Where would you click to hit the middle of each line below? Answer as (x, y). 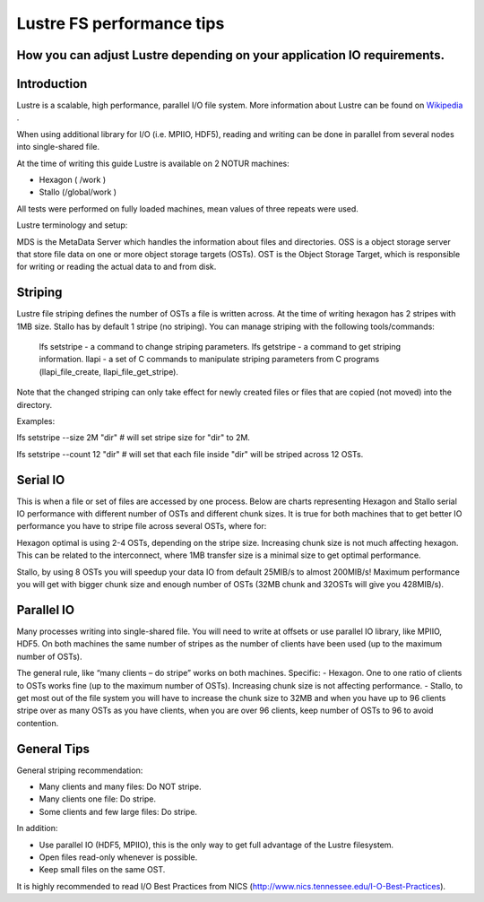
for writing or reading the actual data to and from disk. (117, 267)
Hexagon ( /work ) (73, 180)
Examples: (36, 421)
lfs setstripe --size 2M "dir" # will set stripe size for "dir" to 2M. (134, 438)
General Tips (53, 749)
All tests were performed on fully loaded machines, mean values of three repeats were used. (187, 208)
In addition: (37, 828)
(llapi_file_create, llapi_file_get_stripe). (109, 371)
